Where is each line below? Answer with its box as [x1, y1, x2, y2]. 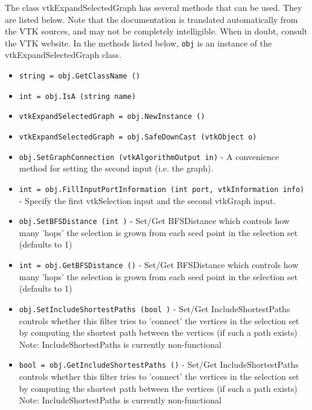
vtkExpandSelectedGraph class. [5, 48, 122, 61]
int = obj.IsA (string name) [19, 92, 136, 101]
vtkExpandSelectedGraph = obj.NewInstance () [19, 112, 205, 121]
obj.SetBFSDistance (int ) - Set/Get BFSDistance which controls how [19, 214, 290, 227]
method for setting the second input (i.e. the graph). [19, 162, 214, 175]
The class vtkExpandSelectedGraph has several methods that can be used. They [5, 1, 302, 13]
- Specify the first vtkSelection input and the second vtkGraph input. [19, 194, 276, 207]
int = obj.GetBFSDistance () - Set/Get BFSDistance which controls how [19, 258, 299, 271]
